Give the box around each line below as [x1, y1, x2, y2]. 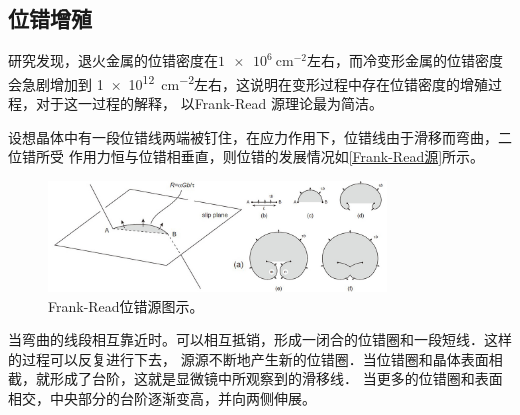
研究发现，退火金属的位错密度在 [8, 50, 218, 71]
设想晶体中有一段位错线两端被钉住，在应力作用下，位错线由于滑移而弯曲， [8, 126, 498, 147]
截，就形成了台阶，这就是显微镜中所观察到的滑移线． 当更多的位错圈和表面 [8, 368, 503, 389]
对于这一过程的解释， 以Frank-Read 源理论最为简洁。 [35, 93, 383, 114]
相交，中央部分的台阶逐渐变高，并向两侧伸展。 [8, 388, 316, 409]
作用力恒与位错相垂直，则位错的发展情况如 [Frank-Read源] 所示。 [68, 146, 485, 167]
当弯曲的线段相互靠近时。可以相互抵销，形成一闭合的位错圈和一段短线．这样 [8, 329, 512, 350]
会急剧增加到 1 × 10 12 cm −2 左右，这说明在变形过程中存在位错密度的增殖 [8, 70, 489, 94]
